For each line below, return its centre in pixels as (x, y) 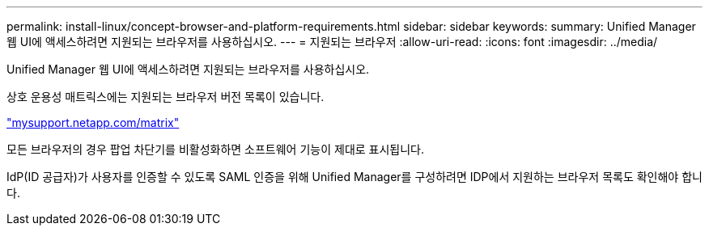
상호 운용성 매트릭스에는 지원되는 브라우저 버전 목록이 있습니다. (166, 97)
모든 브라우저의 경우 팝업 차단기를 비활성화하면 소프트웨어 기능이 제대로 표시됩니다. (216, 149)
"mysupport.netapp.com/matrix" (93, 122)
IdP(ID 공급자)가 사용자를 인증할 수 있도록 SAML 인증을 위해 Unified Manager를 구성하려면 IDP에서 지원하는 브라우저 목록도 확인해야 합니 (354, 177)
